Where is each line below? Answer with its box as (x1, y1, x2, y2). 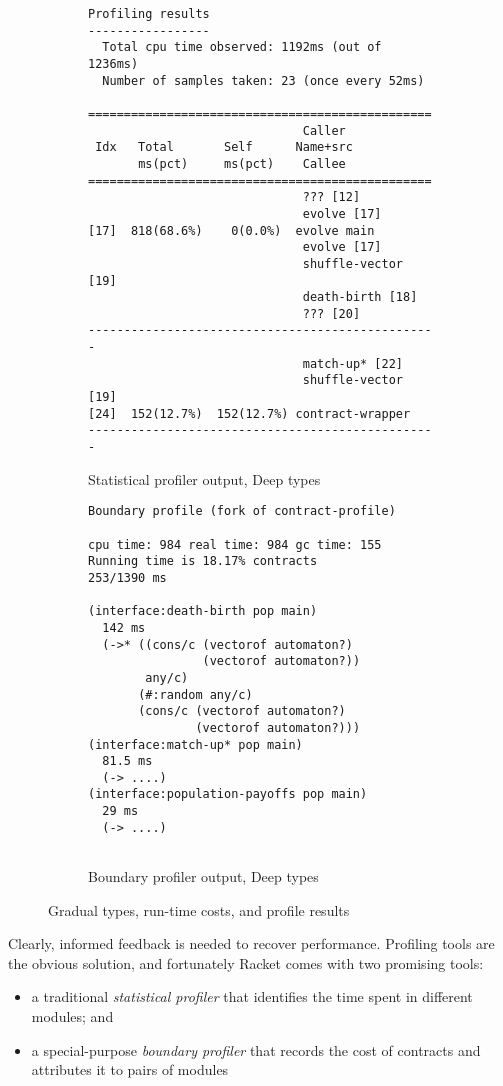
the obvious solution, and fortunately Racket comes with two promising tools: (8, 952, 484, 973)
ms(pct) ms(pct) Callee (138, 156, 346, 171)
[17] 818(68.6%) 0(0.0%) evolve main (88, 223, 375, 238)
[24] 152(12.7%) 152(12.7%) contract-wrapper (88, 406, 411, 421)
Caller (302, 123, 346, 138)
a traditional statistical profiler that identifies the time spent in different (31, 986, 473, 1007)
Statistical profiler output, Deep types (88, 468, 321, 489)
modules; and (31, 1006, 114, 1027)
